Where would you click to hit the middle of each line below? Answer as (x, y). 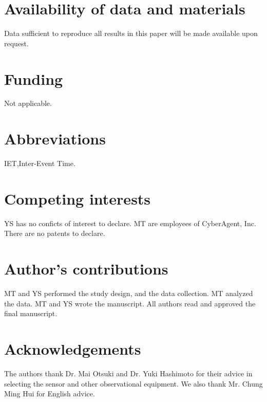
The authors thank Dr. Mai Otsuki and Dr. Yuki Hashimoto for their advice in (128, 373)
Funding (34, 78)
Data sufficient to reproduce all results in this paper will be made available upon (131, 33)
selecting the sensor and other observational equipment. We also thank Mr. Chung (133, 383)
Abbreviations (55, 139)
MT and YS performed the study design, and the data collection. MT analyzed (129, 293)
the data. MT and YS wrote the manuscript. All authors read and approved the (130, 303)
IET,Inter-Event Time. (40, 163)
